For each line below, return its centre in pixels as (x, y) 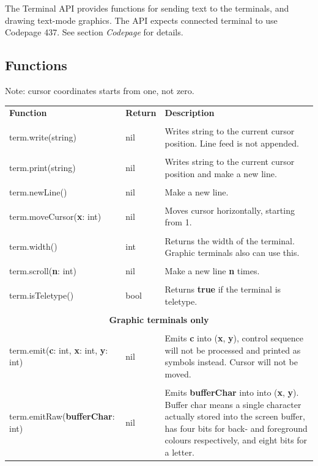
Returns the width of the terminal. (230, 240)
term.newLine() (38, 191)
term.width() (33, 246)
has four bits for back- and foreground (236, 428)
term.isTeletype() (42, 295)
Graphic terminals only (159, 320)
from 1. (178, 222)
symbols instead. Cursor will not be (231, 362)
